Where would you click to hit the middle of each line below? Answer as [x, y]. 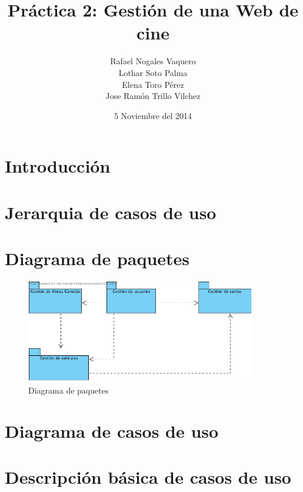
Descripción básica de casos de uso [148, 477]
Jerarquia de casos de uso [111, 212]
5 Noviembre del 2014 [153, 115]
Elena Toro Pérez [153, 84]
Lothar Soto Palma [153, 72]
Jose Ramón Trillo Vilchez [153, 96]
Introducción [58, 166]
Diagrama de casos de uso [112, 430]
